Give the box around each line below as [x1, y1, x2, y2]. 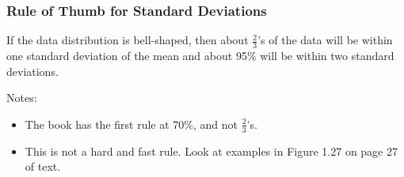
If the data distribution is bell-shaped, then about [6, 32, 249, 48]
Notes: [6, 89, 37, 106]
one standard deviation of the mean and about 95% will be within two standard [6, 47, 394, 64]
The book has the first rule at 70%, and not [25, 115, 238, 132]
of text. [25, 158, 61, 175]
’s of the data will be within [257, 32, 393, 48]
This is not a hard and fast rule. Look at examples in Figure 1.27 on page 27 [25, 142, 398, 159]
